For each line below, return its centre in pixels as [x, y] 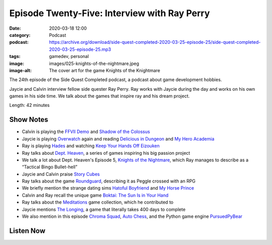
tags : [15, 56]
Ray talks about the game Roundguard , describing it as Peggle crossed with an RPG [109, 181]
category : [20, 35]
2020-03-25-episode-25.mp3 [80, 49]
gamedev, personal [69, 56]
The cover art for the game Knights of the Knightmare [105, 70]
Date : [15, 28]
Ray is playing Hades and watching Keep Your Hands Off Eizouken [91, 146]
